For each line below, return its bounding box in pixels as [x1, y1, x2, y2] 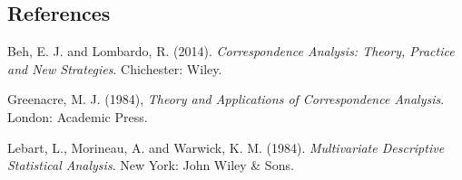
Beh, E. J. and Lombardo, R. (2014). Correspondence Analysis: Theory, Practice [7, 42, 455, 61]
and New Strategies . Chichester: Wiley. [7, 59, 222, 78]
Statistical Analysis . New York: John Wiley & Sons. [7, 156, 294, 175]
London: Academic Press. [7, 107, 148, 126]
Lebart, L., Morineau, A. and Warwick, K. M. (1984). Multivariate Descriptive [7, 137, 445, 156]
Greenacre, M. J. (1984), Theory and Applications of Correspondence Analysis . [7, 90, 445, 109]
